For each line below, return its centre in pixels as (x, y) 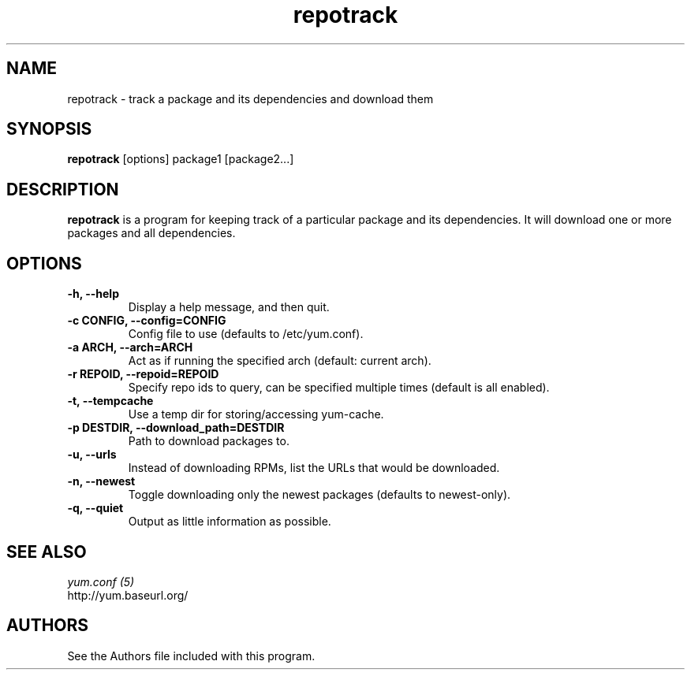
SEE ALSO (47, 552)
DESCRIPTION (63, 189)
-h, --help (93, 294)
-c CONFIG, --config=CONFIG (147, 321)
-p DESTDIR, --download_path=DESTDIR (176, 428)
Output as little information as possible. (230, 522)
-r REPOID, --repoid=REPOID (143, 374)
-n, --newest (101, 481)
